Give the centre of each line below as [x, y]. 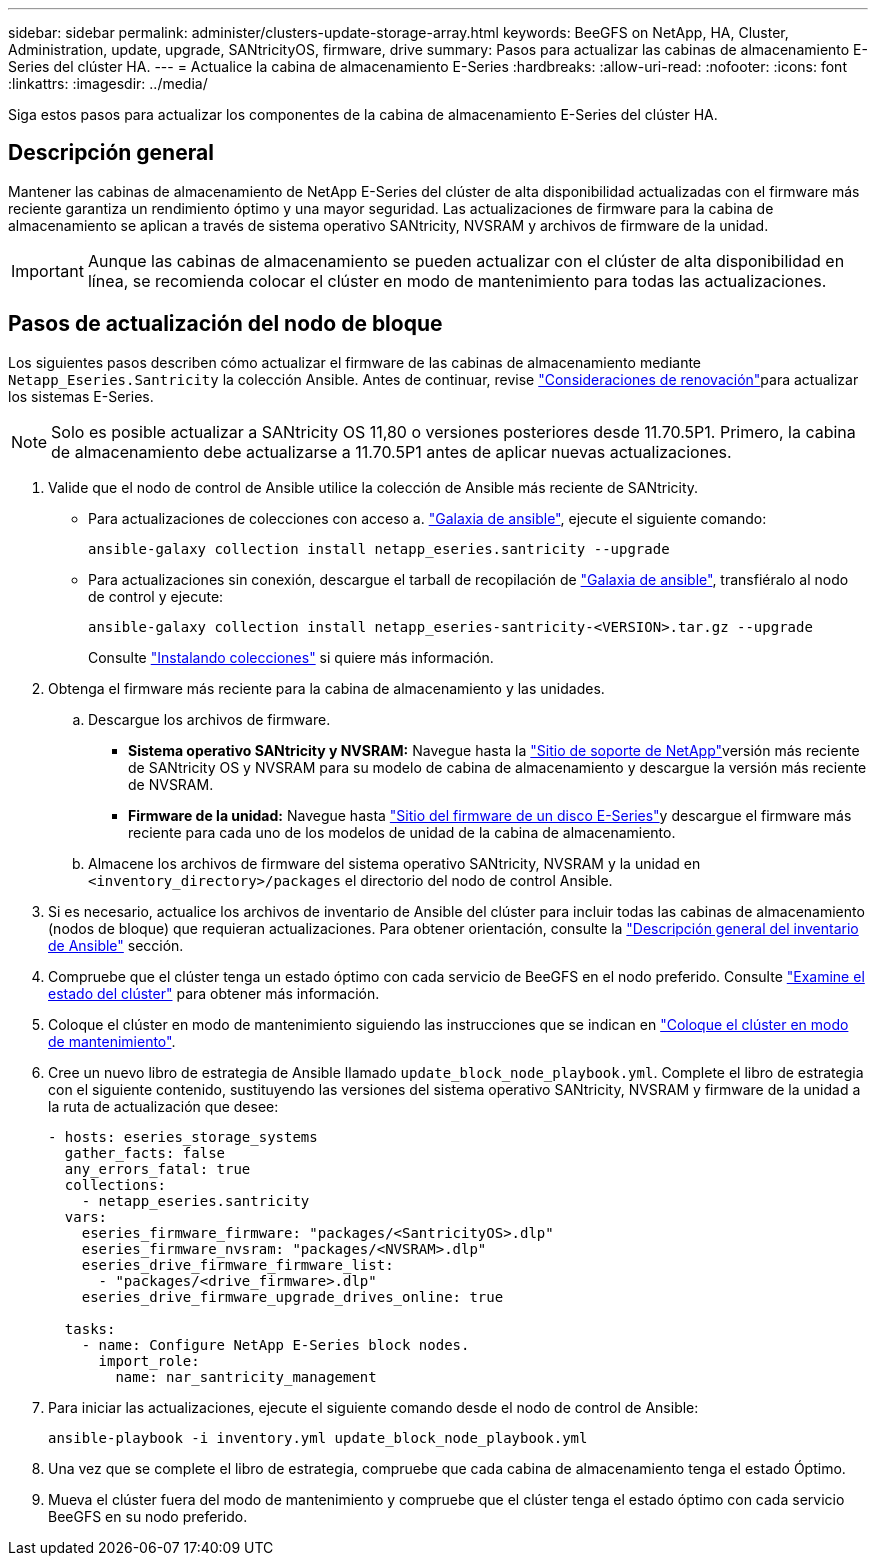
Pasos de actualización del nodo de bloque [225, 324]
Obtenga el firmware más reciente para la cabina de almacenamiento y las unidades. [326, 688]
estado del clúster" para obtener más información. [214, 993]
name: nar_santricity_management [246, 1376]
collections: [115, 1184]
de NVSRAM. [171, 784]
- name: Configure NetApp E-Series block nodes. [275, 1344]
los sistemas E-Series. [81, 396]
